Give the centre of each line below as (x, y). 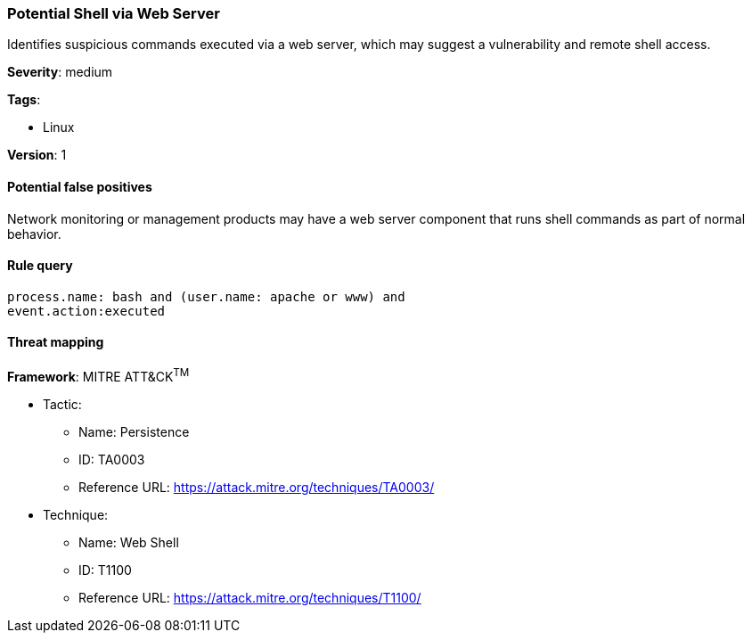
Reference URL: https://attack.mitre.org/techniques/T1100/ (250, 597)
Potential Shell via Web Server (114, 13)
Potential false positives (80, 186)
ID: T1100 (105, 570)
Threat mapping (56, 342)
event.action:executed (86, 311)
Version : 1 (37, 155)
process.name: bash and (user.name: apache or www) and (206, 296)
